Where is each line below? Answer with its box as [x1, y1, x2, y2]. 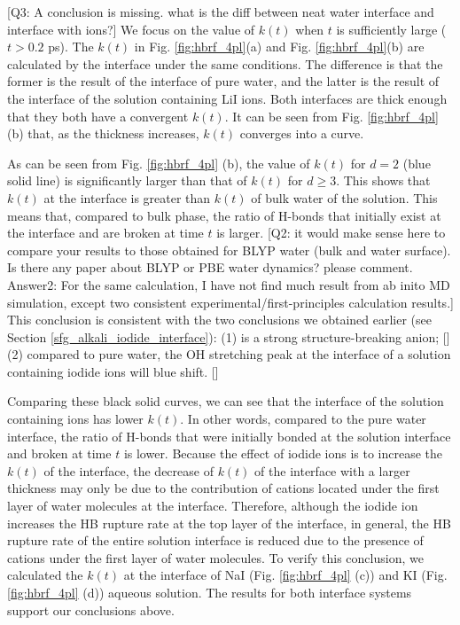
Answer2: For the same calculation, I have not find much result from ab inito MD [7, 275, 450, 293]
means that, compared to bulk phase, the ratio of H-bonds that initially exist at [7, 206, 441, 224]
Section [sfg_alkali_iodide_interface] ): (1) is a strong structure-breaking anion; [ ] [7, 327, 450, 346]
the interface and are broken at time [7, 223, 204, 242]
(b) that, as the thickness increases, [7, 124, 199, 143]
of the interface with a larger [254, 461, 410, 480]
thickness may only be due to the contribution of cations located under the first [7, 479, 440, 497]
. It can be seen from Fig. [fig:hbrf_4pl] [224, 106, 439, 125]
